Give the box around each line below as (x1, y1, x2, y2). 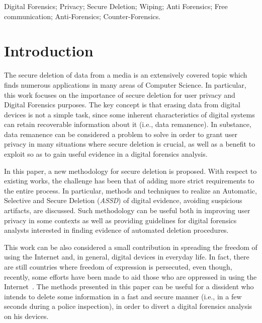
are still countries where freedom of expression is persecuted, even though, (4, 262, 232, 272)
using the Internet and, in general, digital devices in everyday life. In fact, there (4, 251, 249, 262)
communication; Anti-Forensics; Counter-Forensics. (4, 11, 161, 21)
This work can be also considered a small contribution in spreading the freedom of (4, 241, 257, 252)
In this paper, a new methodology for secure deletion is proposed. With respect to (4, 165, 257, 176)
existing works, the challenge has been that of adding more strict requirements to (4, 175, 254, 186)
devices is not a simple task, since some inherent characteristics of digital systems (4, 109, 255, 119)
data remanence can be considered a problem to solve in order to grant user (4, 128, 238, 139)
